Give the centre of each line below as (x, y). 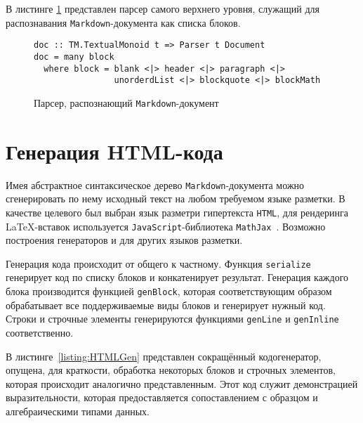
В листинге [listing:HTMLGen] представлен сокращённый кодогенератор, (164, 356)
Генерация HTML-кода (114, 151)
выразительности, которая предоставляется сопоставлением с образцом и (162, 397)
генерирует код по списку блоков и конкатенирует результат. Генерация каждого (177, 277)
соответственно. (40, 332)
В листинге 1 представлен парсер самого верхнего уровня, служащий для (163, 8)
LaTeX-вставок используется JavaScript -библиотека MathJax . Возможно (166, 226)
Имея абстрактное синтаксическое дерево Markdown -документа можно (155, 184)
